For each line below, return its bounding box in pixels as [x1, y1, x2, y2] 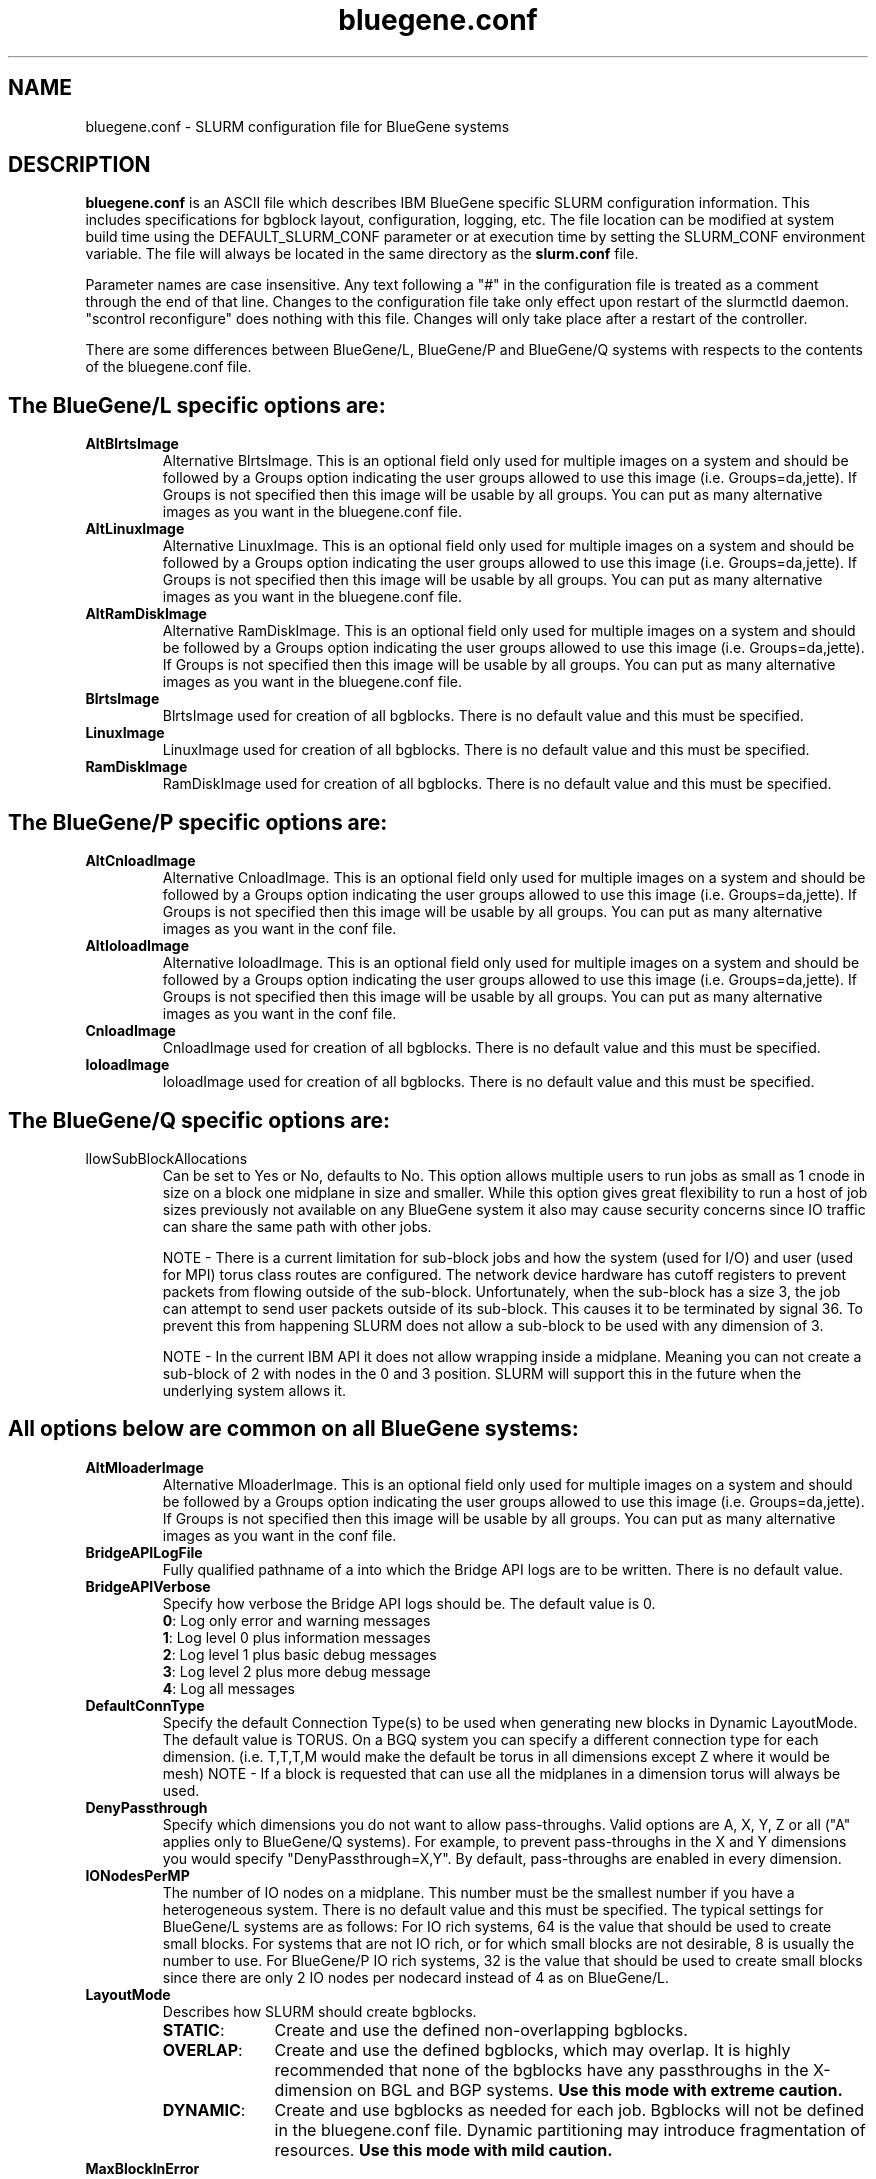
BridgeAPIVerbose [85, 1577, 211, 1595]
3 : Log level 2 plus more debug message [162, 1662, 431, 1680]
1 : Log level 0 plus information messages [162, 1628, 431, 1646]
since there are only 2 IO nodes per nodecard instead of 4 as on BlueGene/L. [162, 1968, 670, 1986]
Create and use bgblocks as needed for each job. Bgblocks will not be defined [274, 2099, 865, 2120]
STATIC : [162, 2019, 225, 2040]
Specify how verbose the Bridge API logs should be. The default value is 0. [162, 1594, 656, 1612]
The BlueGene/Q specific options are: [8, 1107, 391, 1133]
